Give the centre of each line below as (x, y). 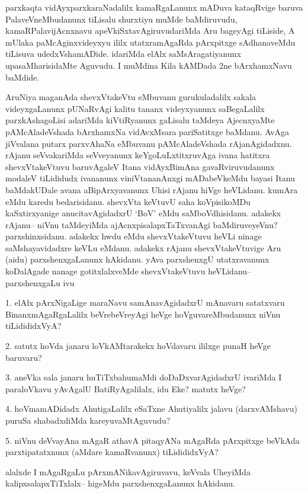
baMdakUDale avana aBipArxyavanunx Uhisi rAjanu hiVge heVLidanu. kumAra (152, 189)
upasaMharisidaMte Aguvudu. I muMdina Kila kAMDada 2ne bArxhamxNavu (149, 65)
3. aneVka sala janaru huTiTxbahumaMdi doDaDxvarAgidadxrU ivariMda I (144, 377)
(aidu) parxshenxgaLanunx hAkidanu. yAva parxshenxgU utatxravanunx (137, 259)
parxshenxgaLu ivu (40, 282)
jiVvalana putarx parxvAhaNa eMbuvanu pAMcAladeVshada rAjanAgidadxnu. (149, 143)
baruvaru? (24, 357)
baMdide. (23, 77)
